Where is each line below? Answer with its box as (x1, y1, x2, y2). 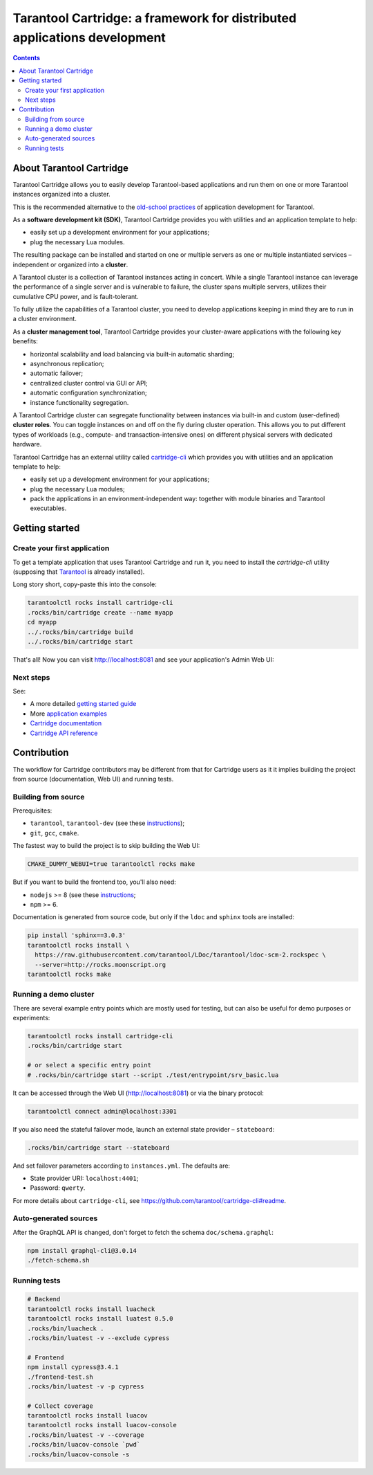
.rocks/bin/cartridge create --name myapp (27, 608, 173, 616)
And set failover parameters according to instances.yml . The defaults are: (12, 1161, 231, 1170)
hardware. (12, 440, 42, 449)
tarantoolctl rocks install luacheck (27, 1305, 155, 1313)
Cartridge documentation (30, 719, 102, 727)
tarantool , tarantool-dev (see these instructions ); (30, 819, 185, 827)
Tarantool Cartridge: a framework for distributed (12, 10, 297, 26)
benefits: (12, 337, 38, 345)
